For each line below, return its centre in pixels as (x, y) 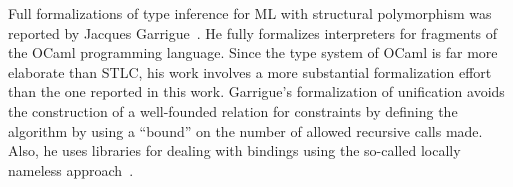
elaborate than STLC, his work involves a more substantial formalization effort (250, 71)
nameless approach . (71, 169)
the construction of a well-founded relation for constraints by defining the (233, 110)
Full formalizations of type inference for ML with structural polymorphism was (250, 13)
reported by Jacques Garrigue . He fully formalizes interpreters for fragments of (253, 32)
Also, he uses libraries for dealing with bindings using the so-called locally (234, 150)
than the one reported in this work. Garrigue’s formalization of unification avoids (256, 91)
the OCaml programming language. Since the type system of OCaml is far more (253, 52)
